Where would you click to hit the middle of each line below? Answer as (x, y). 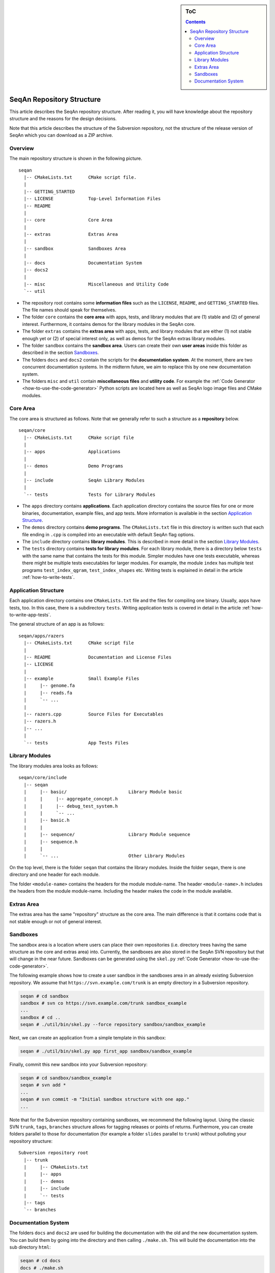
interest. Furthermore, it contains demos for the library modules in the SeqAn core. (109, 324)
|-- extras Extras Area (71, 234)
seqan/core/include (43, 778)
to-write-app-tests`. (30, 615)
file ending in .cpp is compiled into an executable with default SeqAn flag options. (108, 534)
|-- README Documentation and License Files (98, 657)
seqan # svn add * (43, 1085)
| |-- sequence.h (51, 842)
